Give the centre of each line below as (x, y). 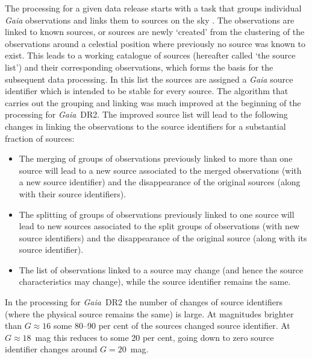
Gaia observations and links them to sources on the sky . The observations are (150, 20)
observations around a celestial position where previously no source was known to (155, 43)
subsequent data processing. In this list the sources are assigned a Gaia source (149, 79)
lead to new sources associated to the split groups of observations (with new (159, 226)
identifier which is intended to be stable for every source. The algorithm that (147, 91)
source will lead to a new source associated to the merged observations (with (160, 170)
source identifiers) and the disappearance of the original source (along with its (163, 237)
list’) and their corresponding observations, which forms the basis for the (139, 67)
